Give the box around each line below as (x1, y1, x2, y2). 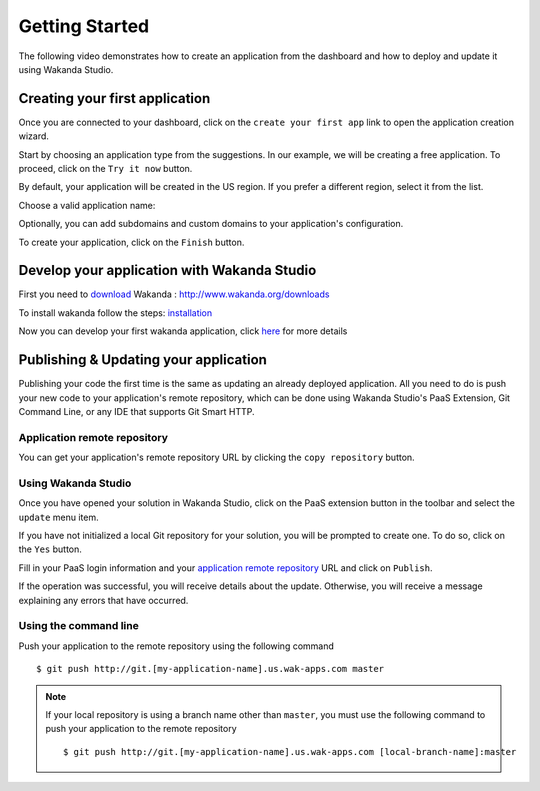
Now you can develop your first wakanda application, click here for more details (18, 325, 348, 337)
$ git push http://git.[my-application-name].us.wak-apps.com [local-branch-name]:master (63, 746, 517, 757)
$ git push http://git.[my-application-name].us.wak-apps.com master (36, 663, 385, 675)
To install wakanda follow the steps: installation (18, 306, 213, 319)
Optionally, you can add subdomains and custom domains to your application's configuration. (18, 218, 404, 230)
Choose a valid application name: (18, 199, 156, 211)
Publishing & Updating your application (18, 351, 267, 369)
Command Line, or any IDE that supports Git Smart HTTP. (18, 405, 255, 417)
